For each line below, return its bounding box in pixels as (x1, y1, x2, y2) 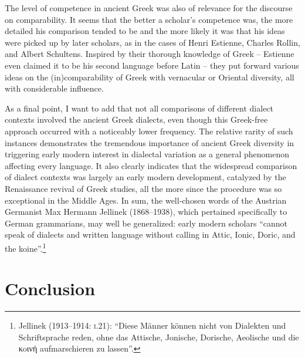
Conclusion (5, 276, 96, 300)
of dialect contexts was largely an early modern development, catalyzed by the (5, 171, 286, 183)
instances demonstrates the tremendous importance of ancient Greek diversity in (5, 136, 294, 148)
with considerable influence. (5, 82, 104, 94)
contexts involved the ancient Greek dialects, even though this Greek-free (5, 113, 268, 126)
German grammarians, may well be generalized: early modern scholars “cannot (5, 217, 288, 229)
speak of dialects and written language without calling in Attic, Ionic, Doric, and (5, 228, 296, 241)
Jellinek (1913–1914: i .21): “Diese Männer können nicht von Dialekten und (18, 319, 286, 332)
